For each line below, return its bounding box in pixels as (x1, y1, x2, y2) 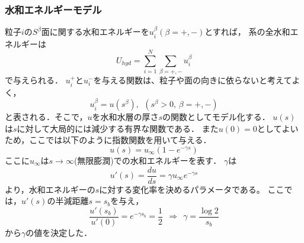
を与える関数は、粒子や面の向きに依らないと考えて (93, 74, 292, 86)
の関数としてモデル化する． (162, 111, 270, 123)
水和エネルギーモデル (5, 2, 102, 17)
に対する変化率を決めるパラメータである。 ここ (99, 183, 284, 195)
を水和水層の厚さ (92, 111, 159, 123)
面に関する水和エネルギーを (41, 25, 149, 38)
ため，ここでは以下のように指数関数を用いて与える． (5, 134, 212, 146)
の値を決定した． (25, 226, 92, 238)
